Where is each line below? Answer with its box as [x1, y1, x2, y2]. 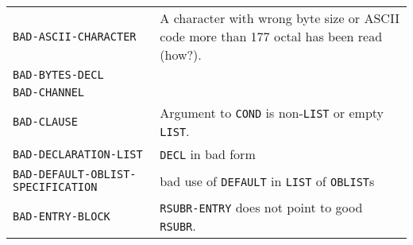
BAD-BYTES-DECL [13, 68, 104, 81]
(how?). [160, 45, 202, 64]
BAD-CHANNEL [13, 86, 85, 99]
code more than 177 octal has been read [160, 27, 383, 45]
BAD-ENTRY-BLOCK [13, 210, 110, 223]
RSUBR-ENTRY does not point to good [160, 198, 363, 216]
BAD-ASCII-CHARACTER [13, 29, 137, 43]
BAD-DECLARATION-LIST [13, 147, 143, 161]
